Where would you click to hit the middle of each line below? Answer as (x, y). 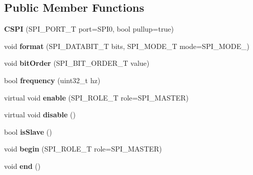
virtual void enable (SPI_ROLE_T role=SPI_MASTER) (97, 97)
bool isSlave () (28, 131)
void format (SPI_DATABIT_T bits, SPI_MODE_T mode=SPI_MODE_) (127, 46)
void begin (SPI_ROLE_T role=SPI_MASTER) (83, 149)
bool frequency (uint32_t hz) (52, 80)
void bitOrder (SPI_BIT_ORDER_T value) (77, 63)
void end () (22, 166)
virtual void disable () (40, 115)
